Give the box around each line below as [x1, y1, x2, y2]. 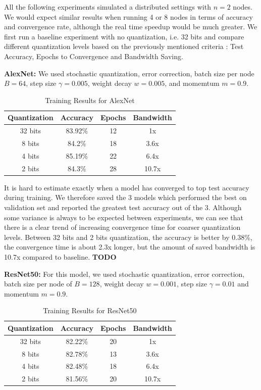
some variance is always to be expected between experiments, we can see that [4, 212, 244, 222]
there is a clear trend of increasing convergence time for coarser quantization [4, 222, 241, 232]
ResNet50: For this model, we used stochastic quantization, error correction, [4, 268, 245, 279]
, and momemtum [165, 78, 220, 88]
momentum [4, 288, 39, 299]
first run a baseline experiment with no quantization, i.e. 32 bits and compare [4, 31, 244, 41]
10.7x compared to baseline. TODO [4, 251, 117, 262]
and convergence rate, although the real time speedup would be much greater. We [4, 21, 257, 32]
